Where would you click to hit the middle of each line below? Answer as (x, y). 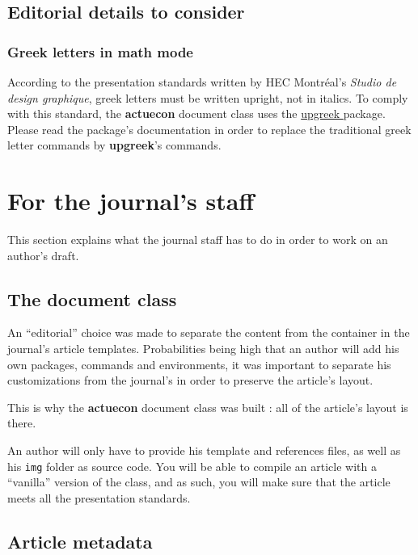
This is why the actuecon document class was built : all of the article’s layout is (208, 407)
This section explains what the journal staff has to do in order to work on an (198, 240)
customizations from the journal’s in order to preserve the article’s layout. (190, 380)
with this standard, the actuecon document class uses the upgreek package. (196, 114)
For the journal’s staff (131, 201)
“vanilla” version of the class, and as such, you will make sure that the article (199, 482)
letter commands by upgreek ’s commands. (114, 145)
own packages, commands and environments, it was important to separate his (199, 364)
